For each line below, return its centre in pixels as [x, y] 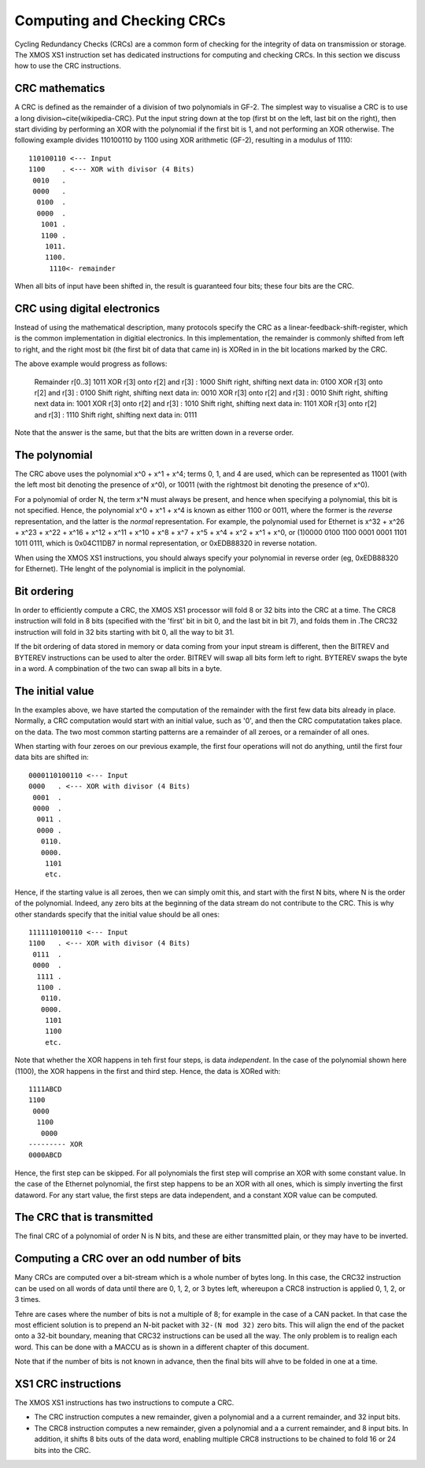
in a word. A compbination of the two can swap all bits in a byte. [118, 669]
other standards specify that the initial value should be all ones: [117, 914]
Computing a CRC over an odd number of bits [128, 1259]
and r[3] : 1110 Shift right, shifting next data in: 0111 [116, 415]
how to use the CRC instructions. [68, 66]
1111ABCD [45, 1089]
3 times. [28, 1300]
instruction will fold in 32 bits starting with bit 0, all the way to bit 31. [124, 632]
